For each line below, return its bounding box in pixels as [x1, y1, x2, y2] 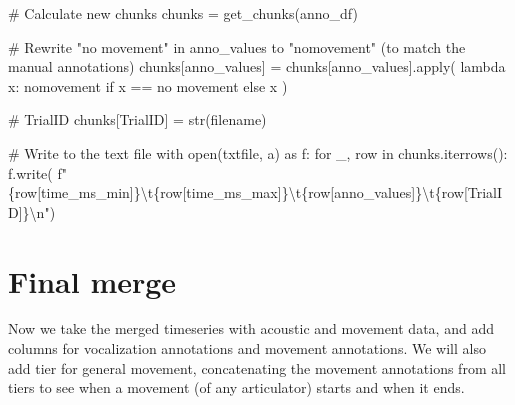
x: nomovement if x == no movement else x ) [8, 75, 288, 96]
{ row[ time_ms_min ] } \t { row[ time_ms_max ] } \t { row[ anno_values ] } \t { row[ [8, 182, 468, 203]
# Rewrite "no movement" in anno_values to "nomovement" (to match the [8, 36, 466, 57]
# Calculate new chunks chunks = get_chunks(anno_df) [8, 3, 358, 23]
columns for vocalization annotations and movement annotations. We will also [8, 338, 486, 359]
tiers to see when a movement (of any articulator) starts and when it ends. [8, 377, 465, 398]
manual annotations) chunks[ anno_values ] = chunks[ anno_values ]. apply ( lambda [8, 56, 506, 77]
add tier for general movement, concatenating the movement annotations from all [8, 357, 506, 378]
